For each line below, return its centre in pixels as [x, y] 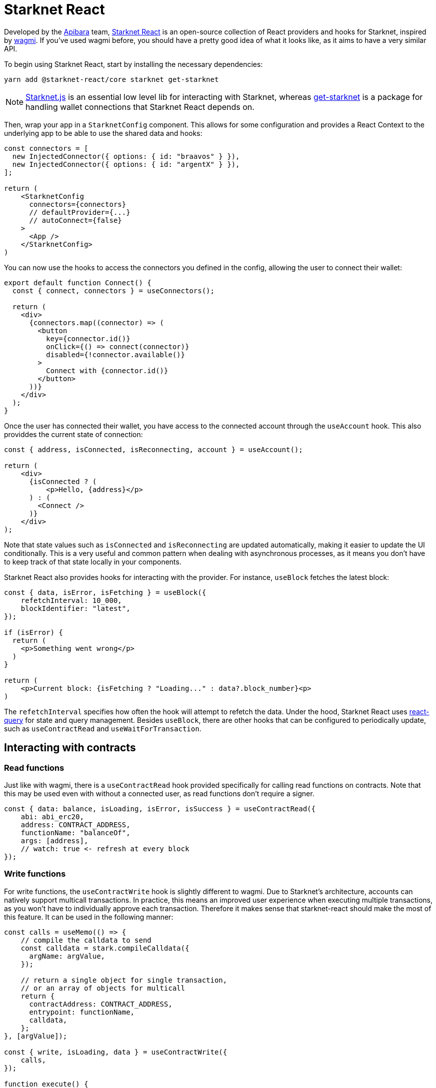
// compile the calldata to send [86, 940]
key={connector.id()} [88, 338]
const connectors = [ [46, 148]
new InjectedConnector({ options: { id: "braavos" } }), [126, 156]
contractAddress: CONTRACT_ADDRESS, [101, 1004]
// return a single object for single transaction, [124, 980]
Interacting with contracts [70, 748]
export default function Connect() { [78, 282]
